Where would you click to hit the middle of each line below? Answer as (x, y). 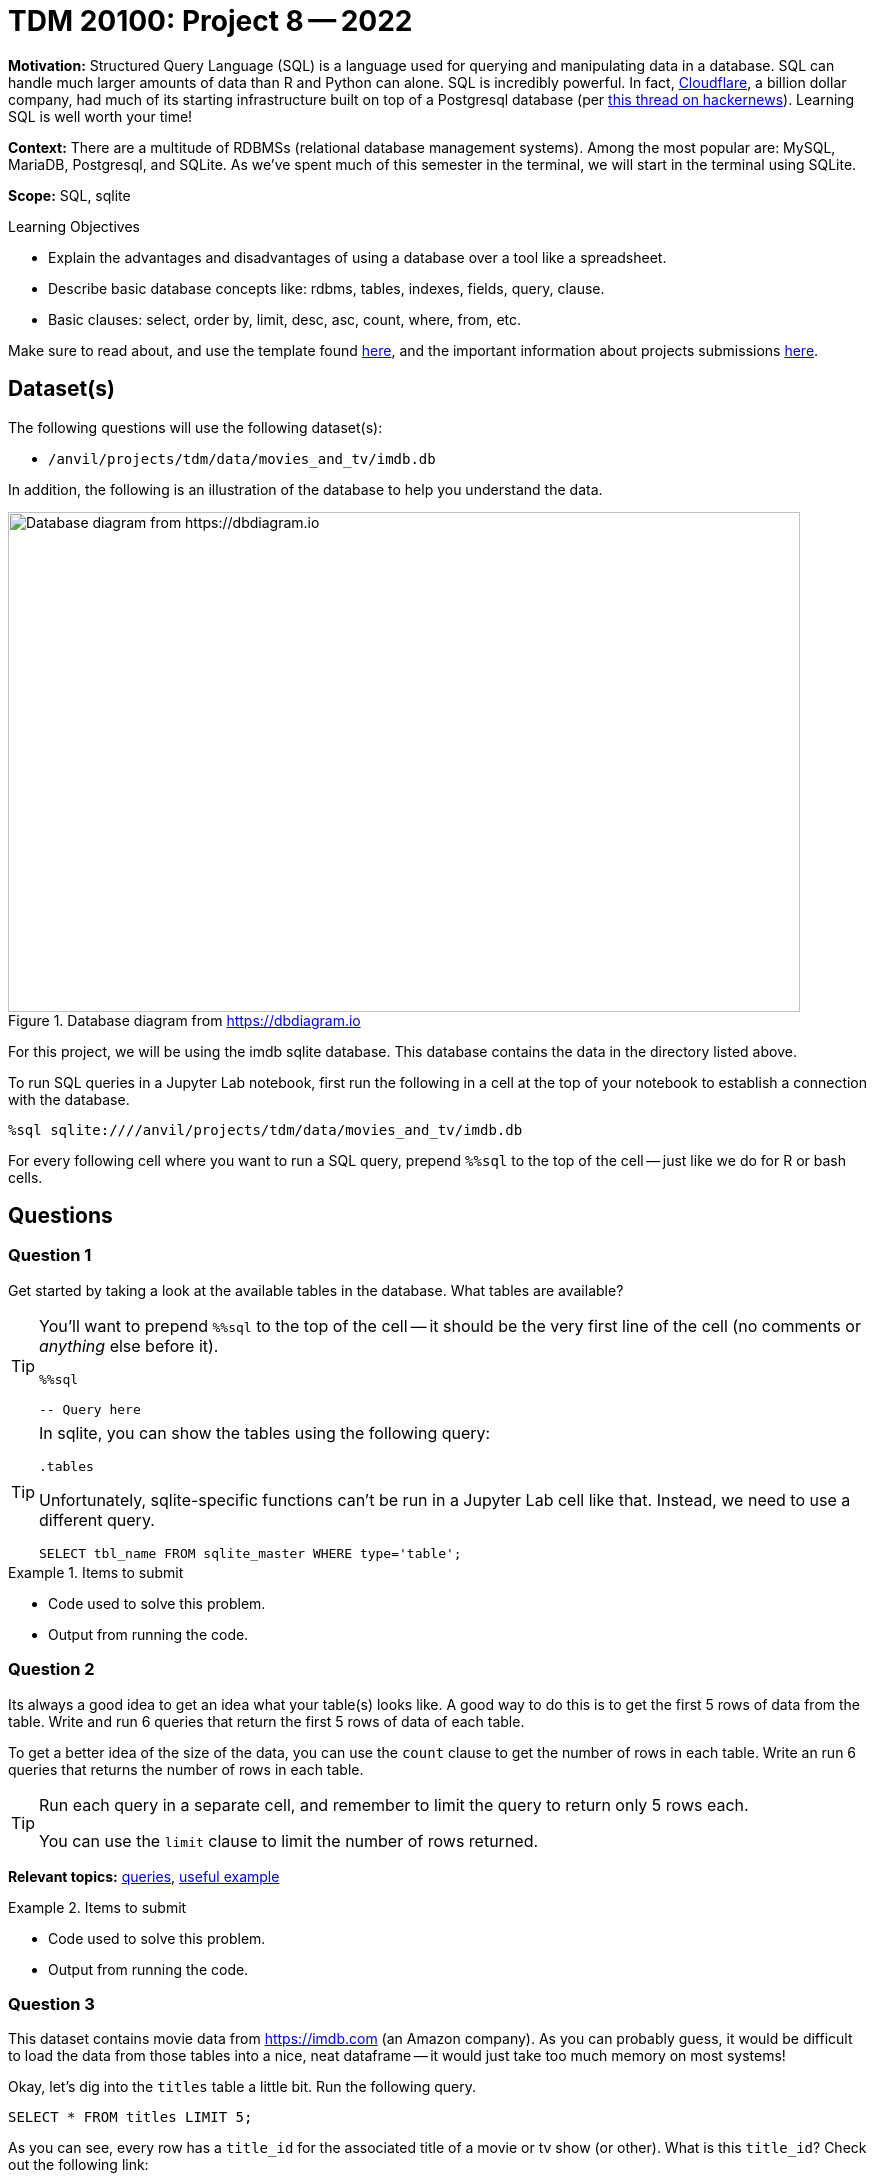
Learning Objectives (74, 226)
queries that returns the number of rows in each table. (186, 1769)
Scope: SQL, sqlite (69, 195)
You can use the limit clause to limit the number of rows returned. (289, 1840)
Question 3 (51, 2003)
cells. (25, 1177)
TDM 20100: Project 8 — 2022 (210, 21)
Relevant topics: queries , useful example (144, 1876)
